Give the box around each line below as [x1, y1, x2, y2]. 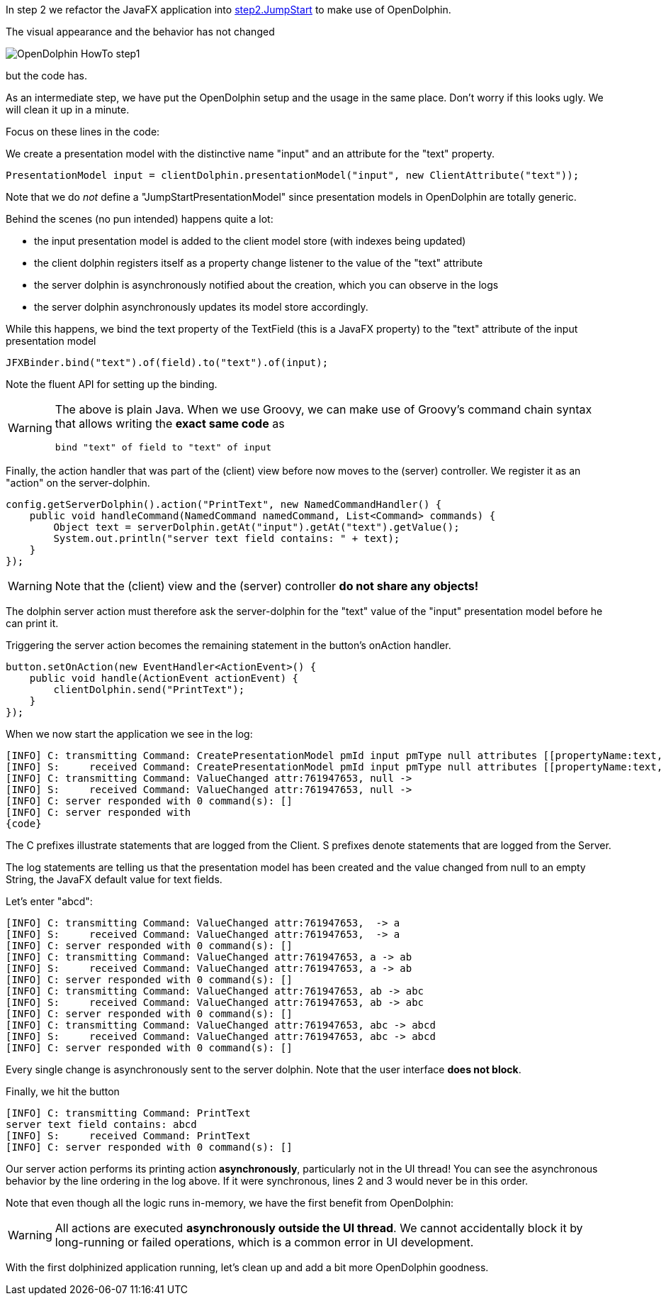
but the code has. [6, 70, 87, 82]
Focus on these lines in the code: [6, 126, 160, 138]
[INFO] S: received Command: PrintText [6, 1130, 251, 1141]
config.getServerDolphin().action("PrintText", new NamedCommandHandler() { [6, 499, 442, 510]
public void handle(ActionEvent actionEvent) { [29, 672, 299, 684]
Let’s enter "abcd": [6, 895, 93, 907]
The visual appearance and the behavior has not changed [6, 26, 275, 38]
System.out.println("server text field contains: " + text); [53, 533, 400, 544]
